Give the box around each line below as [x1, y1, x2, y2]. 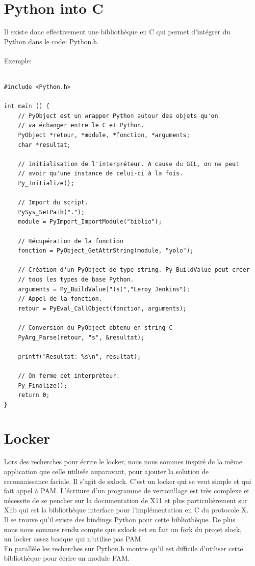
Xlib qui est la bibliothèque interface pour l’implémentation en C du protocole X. [4, 505, 249, 515]
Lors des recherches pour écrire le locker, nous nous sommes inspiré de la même [4, 456, 242, 467]
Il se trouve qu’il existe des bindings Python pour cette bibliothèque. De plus [4, 514, 235, 524]
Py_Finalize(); [18, 382, 67, 389]
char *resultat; [18, 141, 71, 148]
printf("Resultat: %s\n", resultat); [18, 353, 141, 360]
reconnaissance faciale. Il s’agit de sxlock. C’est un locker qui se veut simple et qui [4, 476, 251, 486]
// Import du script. [18, 199, 88, 206]
